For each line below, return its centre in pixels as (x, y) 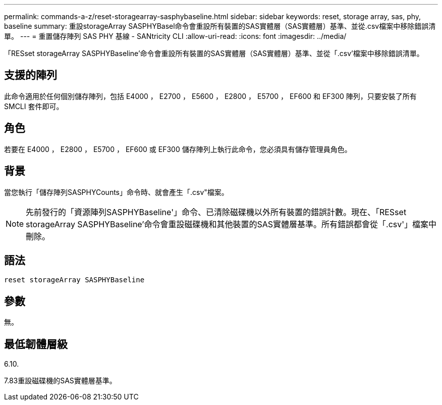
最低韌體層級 (36, 344)
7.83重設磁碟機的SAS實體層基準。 (60, 381)
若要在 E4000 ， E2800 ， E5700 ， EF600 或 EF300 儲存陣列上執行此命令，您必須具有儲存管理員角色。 (178, 149)
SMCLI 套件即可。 (34, 106)
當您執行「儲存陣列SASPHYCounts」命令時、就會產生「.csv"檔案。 (116, 192)
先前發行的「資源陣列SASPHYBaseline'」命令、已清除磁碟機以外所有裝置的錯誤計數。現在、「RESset (216, 212)
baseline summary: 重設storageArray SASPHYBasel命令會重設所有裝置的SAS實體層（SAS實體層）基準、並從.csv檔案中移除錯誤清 (220, 26)
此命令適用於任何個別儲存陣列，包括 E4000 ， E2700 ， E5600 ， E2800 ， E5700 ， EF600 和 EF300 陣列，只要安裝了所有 (210, 96)
